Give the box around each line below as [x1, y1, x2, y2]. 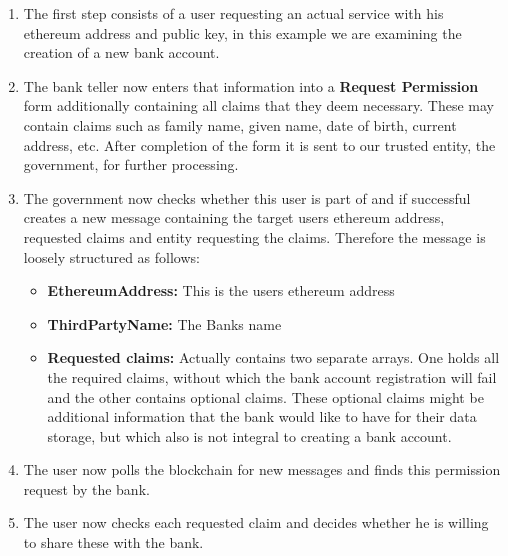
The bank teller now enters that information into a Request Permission [23, 75, 479, 96]
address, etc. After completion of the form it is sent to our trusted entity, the [23, 134, 496, 155]
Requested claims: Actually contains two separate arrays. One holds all [47, 347, 500, 368]
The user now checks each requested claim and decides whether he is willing [23, 512, 489, 533]
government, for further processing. [23, 154, 239, 175]
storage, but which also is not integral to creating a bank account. [47, 425, 452, 446]
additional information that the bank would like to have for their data [47, 406, 477, 427]
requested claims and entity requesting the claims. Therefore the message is [23, 226, 486, 247]
